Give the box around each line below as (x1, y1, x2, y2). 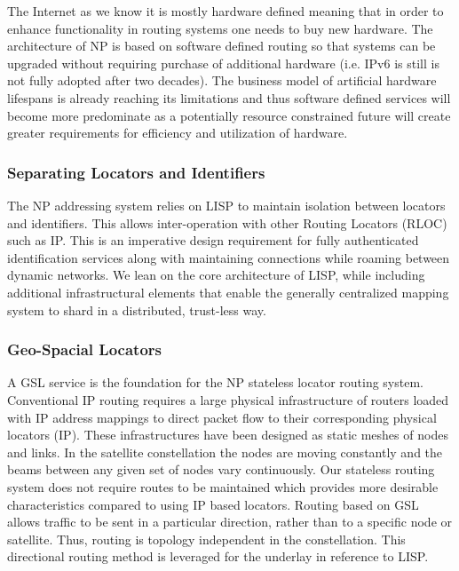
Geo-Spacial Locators (7, 338, 162, 361)
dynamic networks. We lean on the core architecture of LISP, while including (7, 266, 425, 284)
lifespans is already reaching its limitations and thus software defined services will (7, 88, 451, 107)
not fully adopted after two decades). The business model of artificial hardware (7, 71, 437, 90)
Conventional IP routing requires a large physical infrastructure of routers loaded (7, 390, 449, 408)
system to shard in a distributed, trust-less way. (7, 300, 266, 319)
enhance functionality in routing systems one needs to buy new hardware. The (7, 19, 433, 37)
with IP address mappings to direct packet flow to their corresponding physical (7, 408, 437, 426)
